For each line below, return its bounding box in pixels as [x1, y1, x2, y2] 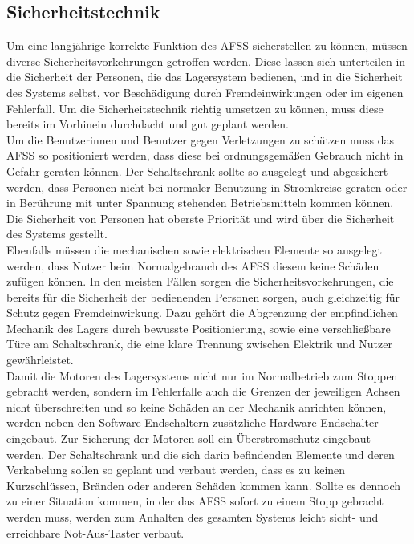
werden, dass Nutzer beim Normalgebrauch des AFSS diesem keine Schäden [6, 257, 379, 274]
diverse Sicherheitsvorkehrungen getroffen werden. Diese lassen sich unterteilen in [6, 52, 406, 69]
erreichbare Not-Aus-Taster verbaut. [6, 524, 185, 541]
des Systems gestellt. [6, 225, 108, 242]
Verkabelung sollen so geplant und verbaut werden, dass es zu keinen [6, 461, 346, 478]
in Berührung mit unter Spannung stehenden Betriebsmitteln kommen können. [6, 194, 394, 211]
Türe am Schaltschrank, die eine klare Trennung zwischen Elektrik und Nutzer [6, 335, 392, 352]
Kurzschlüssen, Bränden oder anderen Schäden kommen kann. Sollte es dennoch [6, 477, 401, 493]
